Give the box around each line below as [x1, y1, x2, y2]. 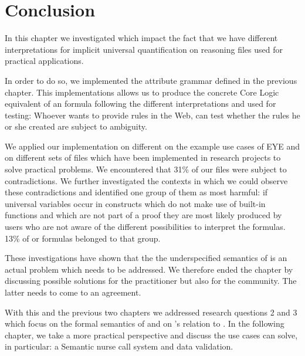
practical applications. [5, 55, 84, 67]
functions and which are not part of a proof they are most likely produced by [5, 209, 282, 221]
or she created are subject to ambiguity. [5, 120, 147, 133]
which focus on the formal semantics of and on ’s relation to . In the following [5, 317, 284, 330]
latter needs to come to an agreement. [5, 286, 141, 298]
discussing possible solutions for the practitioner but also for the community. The [5, 274, 297, 287]
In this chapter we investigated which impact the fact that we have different [5, 32, 278, 44]
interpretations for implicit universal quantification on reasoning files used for [5, 43, 283, 55]
